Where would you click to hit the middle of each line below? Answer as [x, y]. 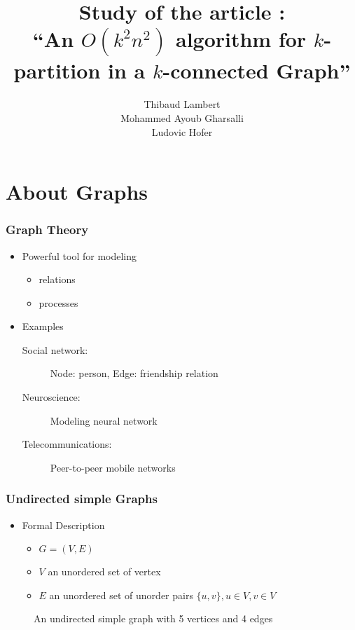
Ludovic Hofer [182, 131]
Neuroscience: [51, 397]
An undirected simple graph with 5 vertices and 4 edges [153, 618]
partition [57, 70]
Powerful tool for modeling [79, 255]
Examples [43, 326]
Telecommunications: [67, 444]
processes [58, 302]
